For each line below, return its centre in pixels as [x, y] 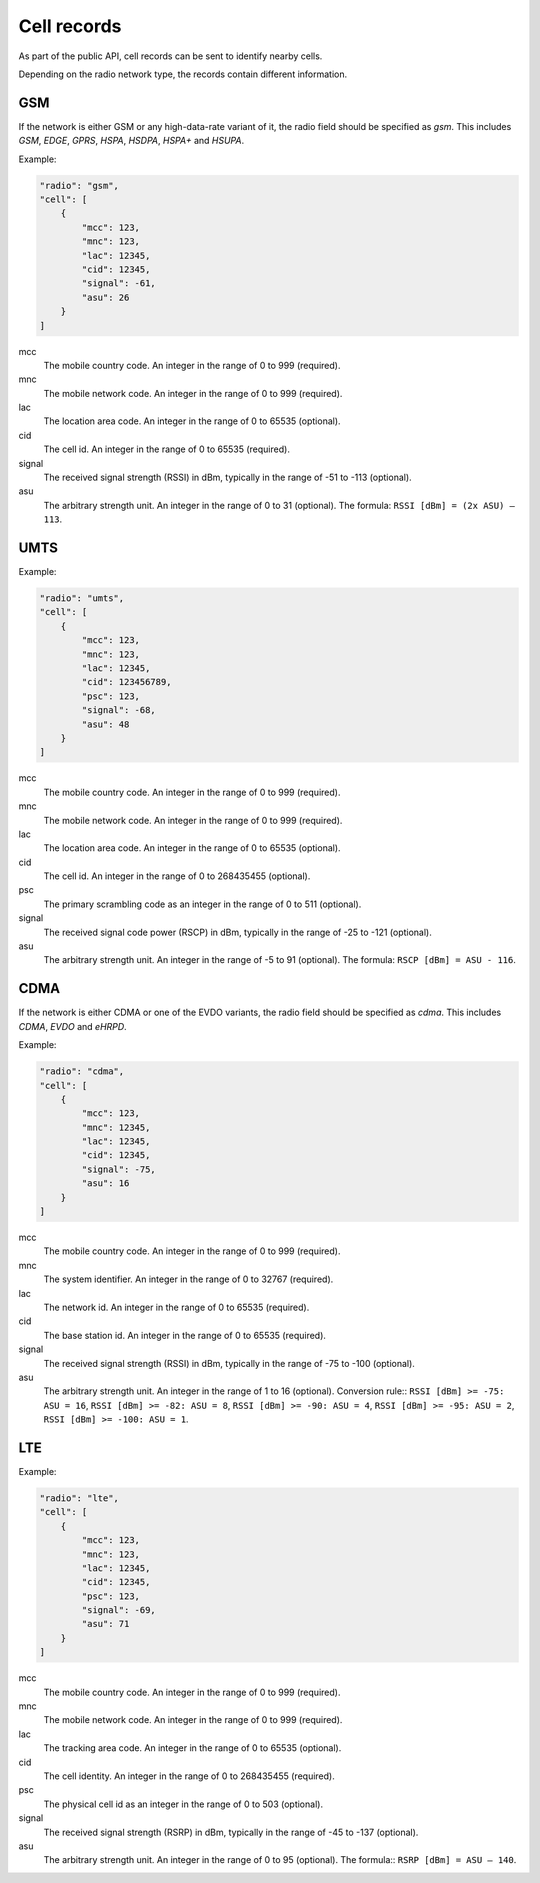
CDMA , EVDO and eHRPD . [72, 1026]
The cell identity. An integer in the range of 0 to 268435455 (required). [189, 1776]
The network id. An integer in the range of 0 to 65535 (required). [176, 1307]
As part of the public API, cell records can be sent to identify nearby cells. [170, 56]
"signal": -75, [119, 1169]
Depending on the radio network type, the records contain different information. [183, 74]
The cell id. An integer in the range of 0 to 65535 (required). [166, 449]
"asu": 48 [105, 724]
